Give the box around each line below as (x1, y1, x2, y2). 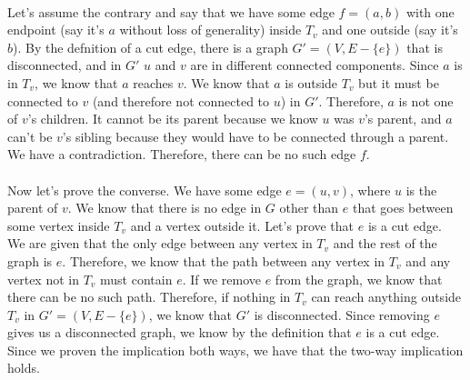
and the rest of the (333, 234, 437, 253)
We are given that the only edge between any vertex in (7, 234, 313, 253)
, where (349, 180, 391, 199)
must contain (100, 269, 173, 288)
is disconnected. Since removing (254, 305, 430, 324)
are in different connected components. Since (190, 55, 439, 75)
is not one (398, 91, 454, 110)
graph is (7, 251, 53, 270)
